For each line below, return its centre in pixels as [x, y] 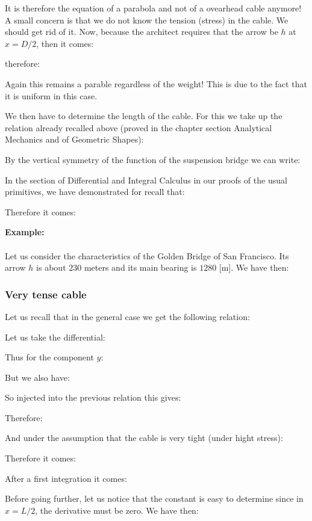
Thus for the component [49, 357]
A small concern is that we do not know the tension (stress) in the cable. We [147, 20]
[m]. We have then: [254, 267]
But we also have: [37, 377]
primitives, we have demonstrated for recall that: [95, 192]
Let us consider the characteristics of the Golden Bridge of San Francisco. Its [147, 255]
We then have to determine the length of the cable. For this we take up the [144, 116]
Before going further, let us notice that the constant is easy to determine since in [154, 498]
